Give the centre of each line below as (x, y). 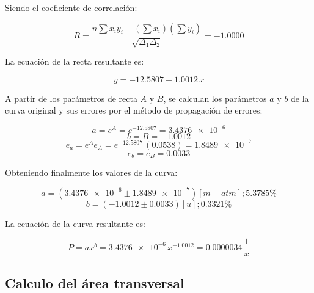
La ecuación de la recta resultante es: (75, 61)
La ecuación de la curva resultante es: (75, 223)
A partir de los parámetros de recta (71, 98)
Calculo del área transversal (95, 282)
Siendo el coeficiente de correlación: (71, 7)
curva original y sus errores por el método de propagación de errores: (134, 110)
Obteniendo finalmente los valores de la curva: (91, 172)
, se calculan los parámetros (215, 98)
